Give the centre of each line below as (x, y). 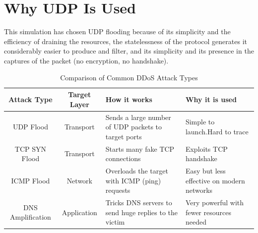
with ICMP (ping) (133, 180)
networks (199, 190)
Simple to (200, 122)
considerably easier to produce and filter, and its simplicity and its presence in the (129, 51)
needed (196, 222)
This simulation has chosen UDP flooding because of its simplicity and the (117, 31)
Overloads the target (137, 171)
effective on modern (215, 180)
